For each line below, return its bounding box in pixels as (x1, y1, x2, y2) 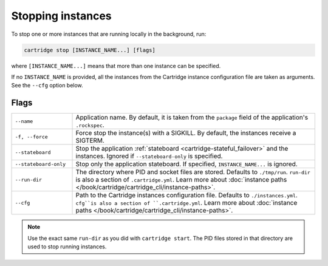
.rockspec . (75, 121, 104, 129)
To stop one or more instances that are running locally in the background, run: (11, 30, 207, 38)
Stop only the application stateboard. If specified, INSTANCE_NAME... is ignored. (75, 160, 298, 168)
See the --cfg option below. (11, 82, 83, 89)
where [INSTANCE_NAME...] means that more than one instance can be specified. (11, 62, 221, 69)
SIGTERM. (75, 137, 104, 145)
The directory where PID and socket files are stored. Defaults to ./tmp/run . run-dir (75, 168, 311, 176)
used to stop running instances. (27, 243, 107, 250)
